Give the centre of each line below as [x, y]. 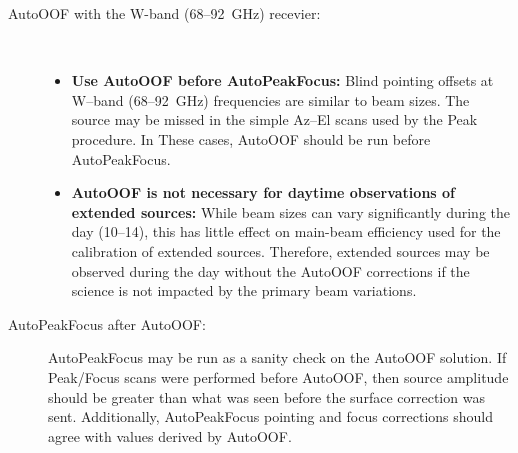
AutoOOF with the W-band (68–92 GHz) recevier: [164, 13]
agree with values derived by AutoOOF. [170, 435]
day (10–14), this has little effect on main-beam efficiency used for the [286, 231]
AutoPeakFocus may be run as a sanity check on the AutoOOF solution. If [277, 357]
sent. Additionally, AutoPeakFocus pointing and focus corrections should [271, 416]
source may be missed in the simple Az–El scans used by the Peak [274, 119]
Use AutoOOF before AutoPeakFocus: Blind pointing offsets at [282, 80]
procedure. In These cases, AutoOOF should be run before [251, 138]
